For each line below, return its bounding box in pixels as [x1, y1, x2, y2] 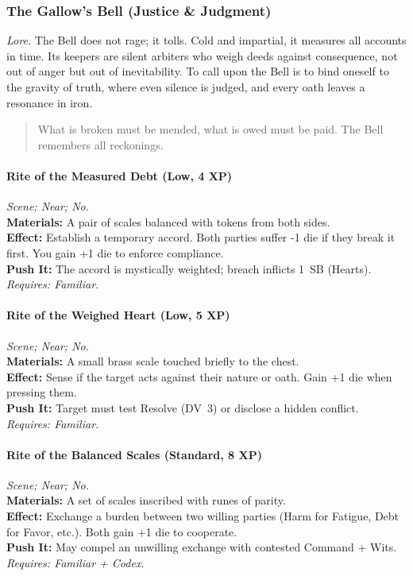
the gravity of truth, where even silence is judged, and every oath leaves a [6, 79, 365, 95]
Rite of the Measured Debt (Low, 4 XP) [6, 167, 233, 184]
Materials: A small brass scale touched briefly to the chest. [6, 353, 299, 369]
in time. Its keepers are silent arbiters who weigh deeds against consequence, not [6, 47, 398, 64]
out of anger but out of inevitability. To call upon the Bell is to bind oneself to [6, 63, 389, 79]
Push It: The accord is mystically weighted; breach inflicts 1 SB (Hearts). [6, 260, 372, 276]
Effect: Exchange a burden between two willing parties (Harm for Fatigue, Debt [6, 508, 399, 524]
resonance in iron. [6, 94, 93, 110]
